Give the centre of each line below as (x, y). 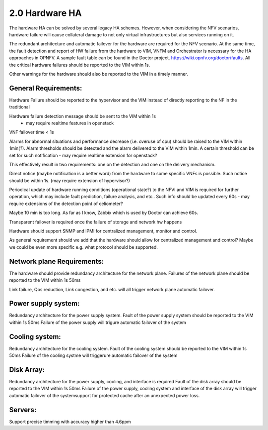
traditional (19, 107)
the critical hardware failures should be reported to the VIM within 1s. (80, 65)
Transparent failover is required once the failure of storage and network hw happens (96, 222)
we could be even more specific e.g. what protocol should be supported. (84, 247)
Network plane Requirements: (57, 261)
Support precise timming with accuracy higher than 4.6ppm (70, 422)
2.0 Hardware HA (45, 13)
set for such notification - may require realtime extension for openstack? (83, 155)
